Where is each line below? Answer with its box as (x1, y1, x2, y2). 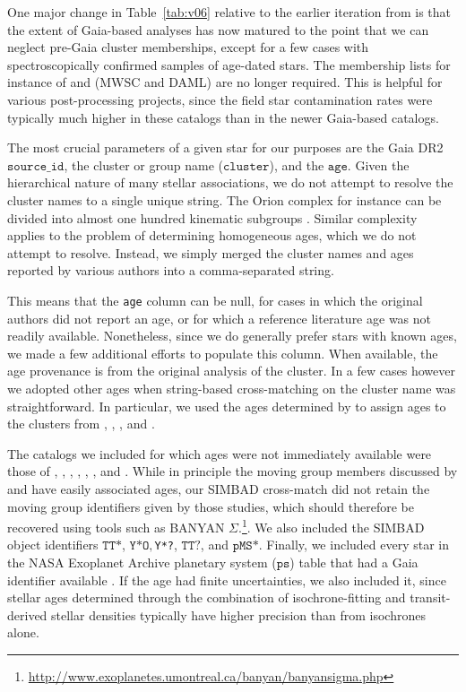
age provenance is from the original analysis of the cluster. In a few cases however (7, 361, 455, 380)
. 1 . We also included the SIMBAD (238, 515, 425, 536)
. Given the (347, 155, 410, 174)
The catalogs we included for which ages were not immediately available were (7, 444, 432, 463)
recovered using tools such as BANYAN (7, 517, 225, 536)
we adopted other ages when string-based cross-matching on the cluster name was (7, 378, 456, 397)
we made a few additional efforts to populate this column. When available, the (7, 343, 438, 362)
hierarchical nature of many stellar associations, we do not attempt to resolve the (7, 173, 453, 192)
